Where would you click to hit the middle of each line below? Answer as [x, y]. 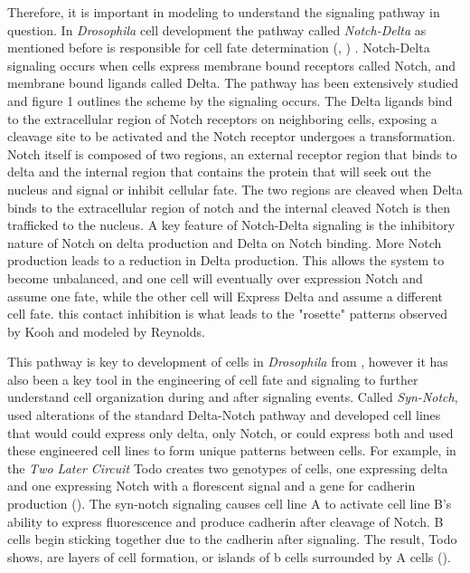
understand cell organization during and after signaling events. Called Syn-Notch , [233, 397]
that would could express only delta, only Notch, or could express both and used [230, 432]
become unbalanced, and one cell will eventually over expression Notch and [215, 277]
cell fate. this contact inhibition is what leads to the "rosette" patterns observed [228, 314]
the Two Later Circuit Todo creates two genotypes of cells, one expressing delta [228, 468]
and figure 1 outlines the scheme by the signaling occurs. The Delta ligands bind [230, 100]
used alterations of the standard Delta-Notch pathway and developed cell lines [224, 415]
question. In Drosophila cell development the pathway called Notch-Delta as [217, 29]
